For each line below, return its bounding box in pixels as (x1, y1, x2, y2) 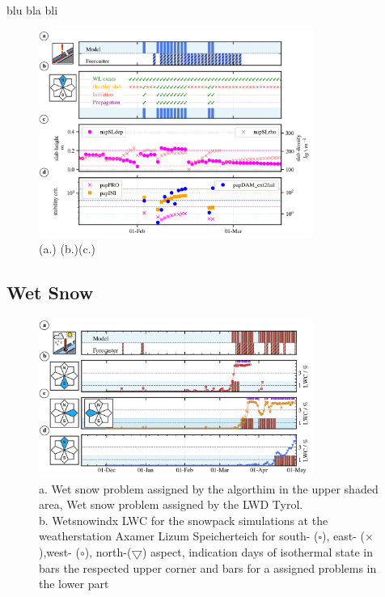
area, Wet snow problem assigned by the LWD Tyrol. (39, 496, 303, 513)
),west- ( (39, 543, 81, 560)
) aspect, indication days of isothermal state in (142, 543, 373, 560)
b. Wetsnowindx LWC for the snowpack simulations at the (39, 511, 328, 528)
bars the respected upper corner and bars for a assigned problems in (39, 559, 377, 576)
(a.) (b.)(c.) (39, 240, 96, 257)
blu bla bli (6, 2, 58, 18)
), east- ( (322, 527, 365, 544)
